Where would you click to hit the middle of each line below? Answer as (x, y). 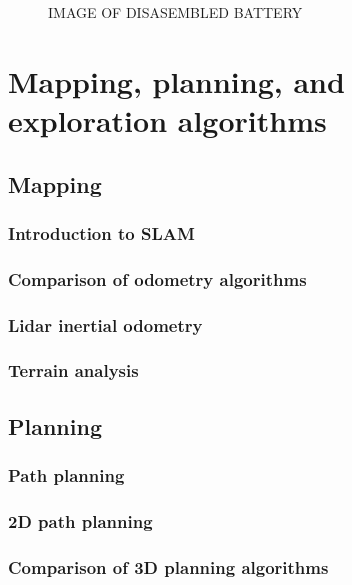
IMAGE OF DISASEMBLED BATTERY (175, 12)
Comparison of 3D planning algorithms (168, 566)
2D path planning (80, 520)
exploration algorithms (167, 119)
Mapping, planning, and (176, 80)
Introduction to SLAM (101, 232)
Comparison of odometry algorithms (157, 278)
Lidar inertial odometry (105, 324)
